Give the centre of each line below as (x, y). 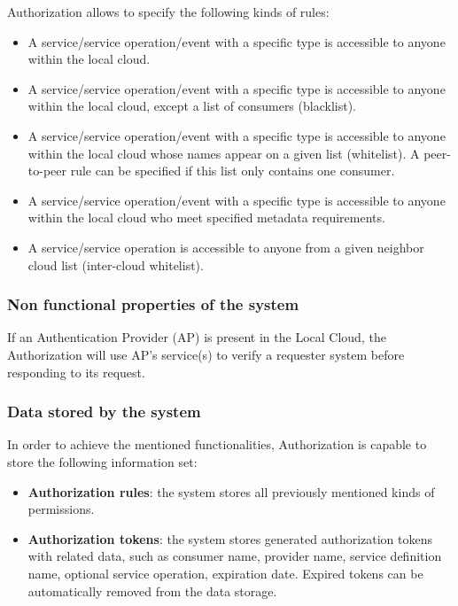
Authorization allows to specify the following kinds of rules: (168, 12)
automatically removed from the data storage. (152, 590)
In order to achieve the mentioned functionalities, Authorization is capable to (217, 444)
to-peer (47, 171)
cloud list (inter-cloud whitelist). (116, 264)
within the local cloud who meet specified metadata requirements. (206, 218)
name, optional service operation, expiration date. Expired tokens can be (225, 573)
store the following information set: (102, 461)
